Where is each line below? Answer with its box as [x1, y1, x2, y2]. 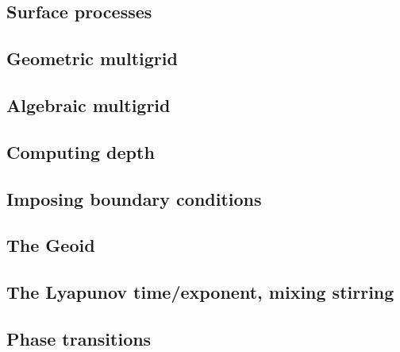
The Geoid [6, 233, 95, 257]
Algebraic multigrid [6, 92, 171, 117]
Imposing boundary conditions [6, 186, 262, 211]
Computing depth [6, 139, 155, 164]
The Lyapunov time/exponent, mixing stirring [6, 280, 394, 304]
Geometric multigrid [6, 46, 178, 71]
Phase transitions [6, 326, 152, 350]
